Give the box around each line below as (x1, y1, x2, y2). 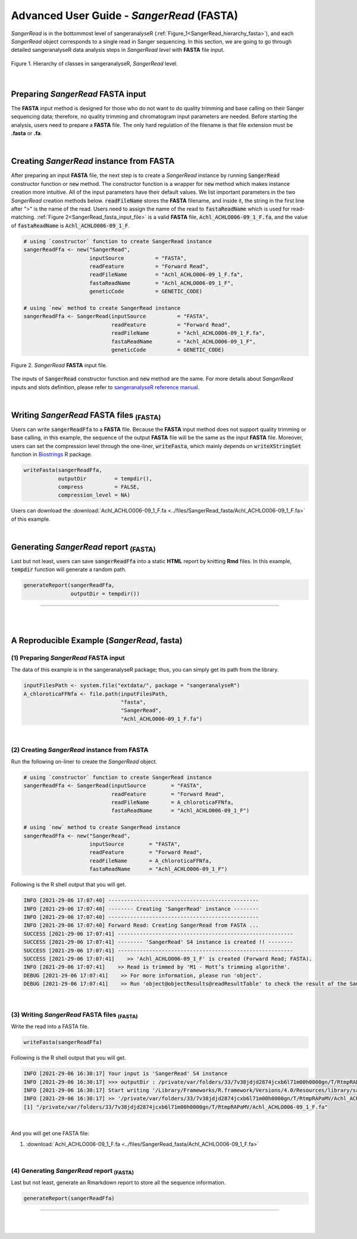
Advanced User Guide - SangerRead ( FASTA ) (11, 9, 239, 22)
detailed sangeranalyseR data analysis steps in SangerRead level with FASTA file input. (11, 46, 225, 54)
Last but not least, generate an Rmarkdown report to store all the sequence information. (11, 1179, 226, 1186)
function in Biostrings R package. (11, 451, 92, 458)
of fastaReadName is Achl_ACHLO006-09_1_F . (11, 222, 130, 229)
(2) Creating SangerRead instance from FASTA (11, 746, 149, 754)
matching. (11, 213, 36, 221)
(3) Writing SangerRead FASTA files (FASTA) (11, 1010, 138, 1020)
